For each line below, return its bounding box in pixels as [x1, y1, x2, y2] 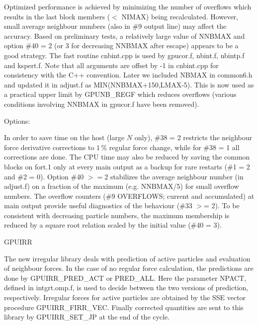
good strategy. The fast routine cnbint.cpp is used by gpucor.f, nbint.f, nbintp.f [4, 50, 245, 60]
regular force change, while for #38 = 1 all [109, 142, 240, 152]
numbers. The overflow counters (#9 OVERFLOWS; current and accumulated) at [4, 190, 255, 201]
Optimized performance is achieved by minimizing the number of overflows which [4, 1, 252, 11]
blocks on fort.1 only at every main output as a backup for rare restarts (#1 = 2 [4, 161, 250, 171]
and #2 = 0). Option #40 [4, 171, 84, 181]
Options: [4, 115, 30, 126]
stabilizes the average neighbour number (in [110, 171, 244, 181]
